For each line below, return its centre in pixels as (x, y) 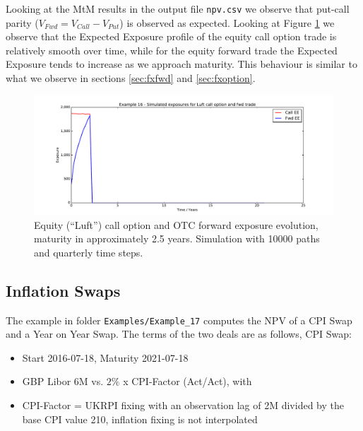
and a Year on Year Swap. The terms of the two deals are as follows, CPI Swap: (179, 334)
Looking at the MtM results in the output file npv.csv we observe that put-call (178, 8)
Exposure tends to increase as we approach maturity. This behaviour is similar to (181, 64)
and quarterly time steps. (89, 252)
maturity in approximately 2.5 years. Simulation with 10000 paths (177, 238)
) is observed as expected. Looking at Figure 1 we (227, 22)
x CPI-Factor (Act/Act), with (188, 381)
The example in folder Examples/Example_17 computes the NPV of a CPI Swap (179, 320)
